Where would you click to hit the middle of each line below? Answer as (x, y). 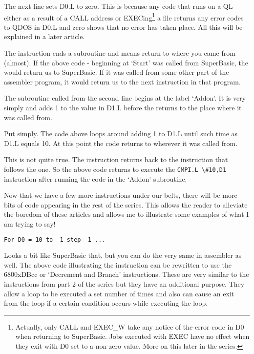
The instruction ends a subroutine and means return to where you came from (120, 53)
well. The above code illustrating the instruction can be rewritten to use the (118, 264)
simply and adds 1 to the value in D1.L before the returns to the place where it (123, 107)
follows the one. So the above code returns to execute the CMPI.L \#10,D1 (115, 169)
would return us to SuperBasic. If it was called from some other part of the (116, 72)
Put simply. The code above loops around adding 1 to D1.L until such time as (121, 134)
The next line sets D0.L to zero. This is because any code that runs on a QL (118, 6)
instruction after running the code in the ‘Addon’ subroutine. (95, 178)
